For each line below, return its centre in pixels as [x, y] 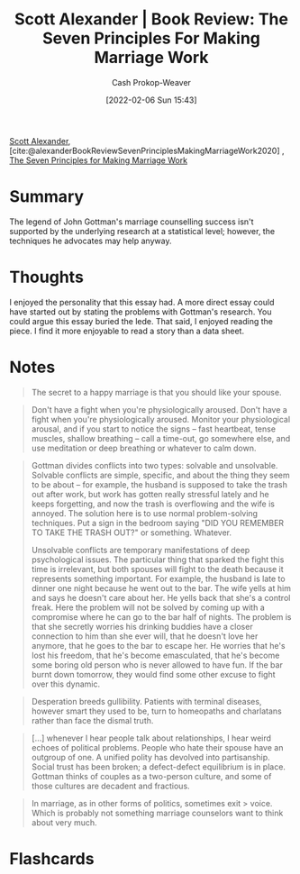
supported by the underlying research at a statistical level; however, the [142, 231]
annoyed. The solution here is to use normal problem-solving [145, 513]
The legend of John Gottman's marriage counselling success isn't [132, 222]
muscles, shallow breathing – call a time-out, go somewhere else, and [161, 438]
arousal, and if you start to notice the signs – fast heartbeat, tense [154, 429]
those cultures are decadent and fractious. [111, 786]
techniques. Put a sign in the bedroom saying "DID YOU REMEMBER [158, 523]
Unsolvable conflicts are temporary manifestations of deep [141, 550]
